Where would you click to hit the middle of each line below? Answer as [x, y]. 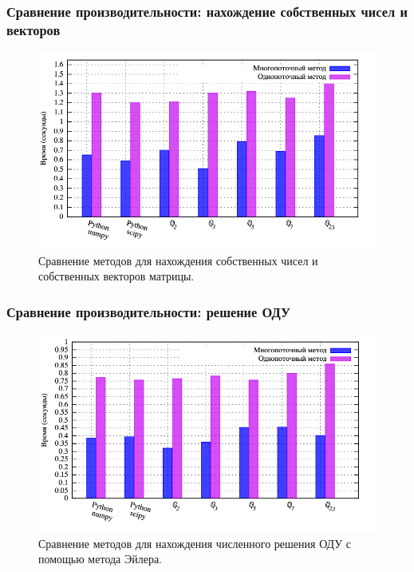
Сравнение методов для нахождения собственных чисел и [178, 260]
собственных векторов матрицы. [116, 276]
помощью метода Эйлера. [101, 559]
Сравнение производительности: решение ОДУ [148, 311]
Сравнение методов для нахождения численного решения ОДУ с [195, 543]
